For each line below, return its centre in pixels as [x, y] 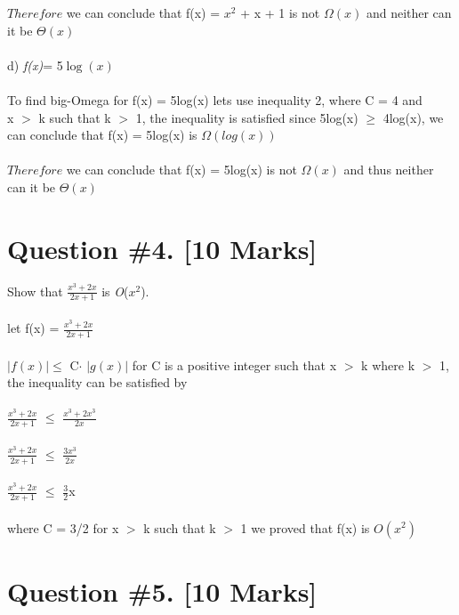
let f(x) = [33, 328]
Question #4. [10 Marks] [162, 248]
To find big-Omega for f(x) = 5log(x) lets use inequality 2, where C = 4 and [215, 99]
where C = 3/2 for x [63, 527]
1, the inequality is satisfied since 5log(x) [247, 117]
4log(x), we [413, 117]
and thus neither [389, 170]
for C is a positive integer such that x [234, 364]
